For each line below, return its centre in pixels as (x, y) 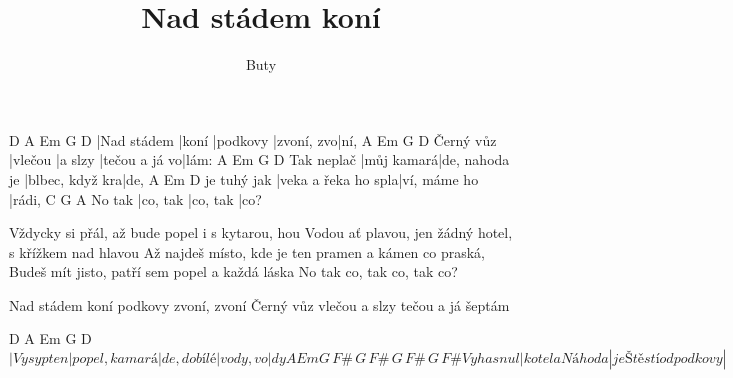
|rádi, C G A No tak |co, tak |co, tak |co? (135, 198)
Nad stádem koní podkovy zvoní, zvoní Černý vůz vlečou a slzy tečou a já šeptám (259, 304)
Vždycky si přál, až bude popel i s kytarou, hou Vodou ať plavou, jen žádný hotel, (261, 232)
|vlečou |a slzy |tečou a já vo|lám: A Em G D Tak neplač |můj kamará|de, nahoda (259, 159)
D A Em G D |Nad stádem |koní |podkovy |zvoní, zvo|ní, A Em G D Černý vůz (253, 139)
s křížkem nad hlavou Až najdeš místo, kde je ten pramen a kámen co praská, (247, 251)
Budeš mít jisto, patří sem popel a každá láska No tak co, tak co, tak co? (233, 271)
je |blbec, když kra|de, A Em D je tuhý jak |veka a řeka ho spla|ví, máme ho (244, 178)
